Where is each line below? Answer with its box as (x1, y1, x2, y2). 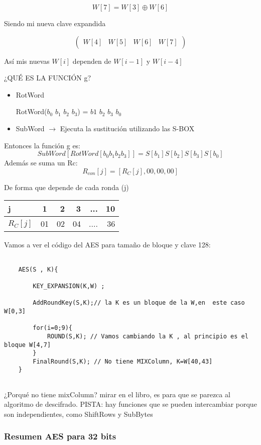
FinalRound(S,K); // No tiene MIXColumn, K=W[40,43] (33, 358, 213, 365)
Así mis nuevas (4, 55, 50, 66)
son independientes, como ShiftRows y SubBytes (4, 408, 153, 419)
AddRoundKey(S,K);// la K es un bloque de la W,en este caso (33, 299, 245, 307)
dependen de (72, 55, 111, 66)
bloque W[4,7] (4, 341, 51, 348)
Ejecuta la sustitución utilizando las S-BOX (60, 123, 195, 133)
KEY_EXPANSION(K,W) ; (33, 282, 105, 290)
